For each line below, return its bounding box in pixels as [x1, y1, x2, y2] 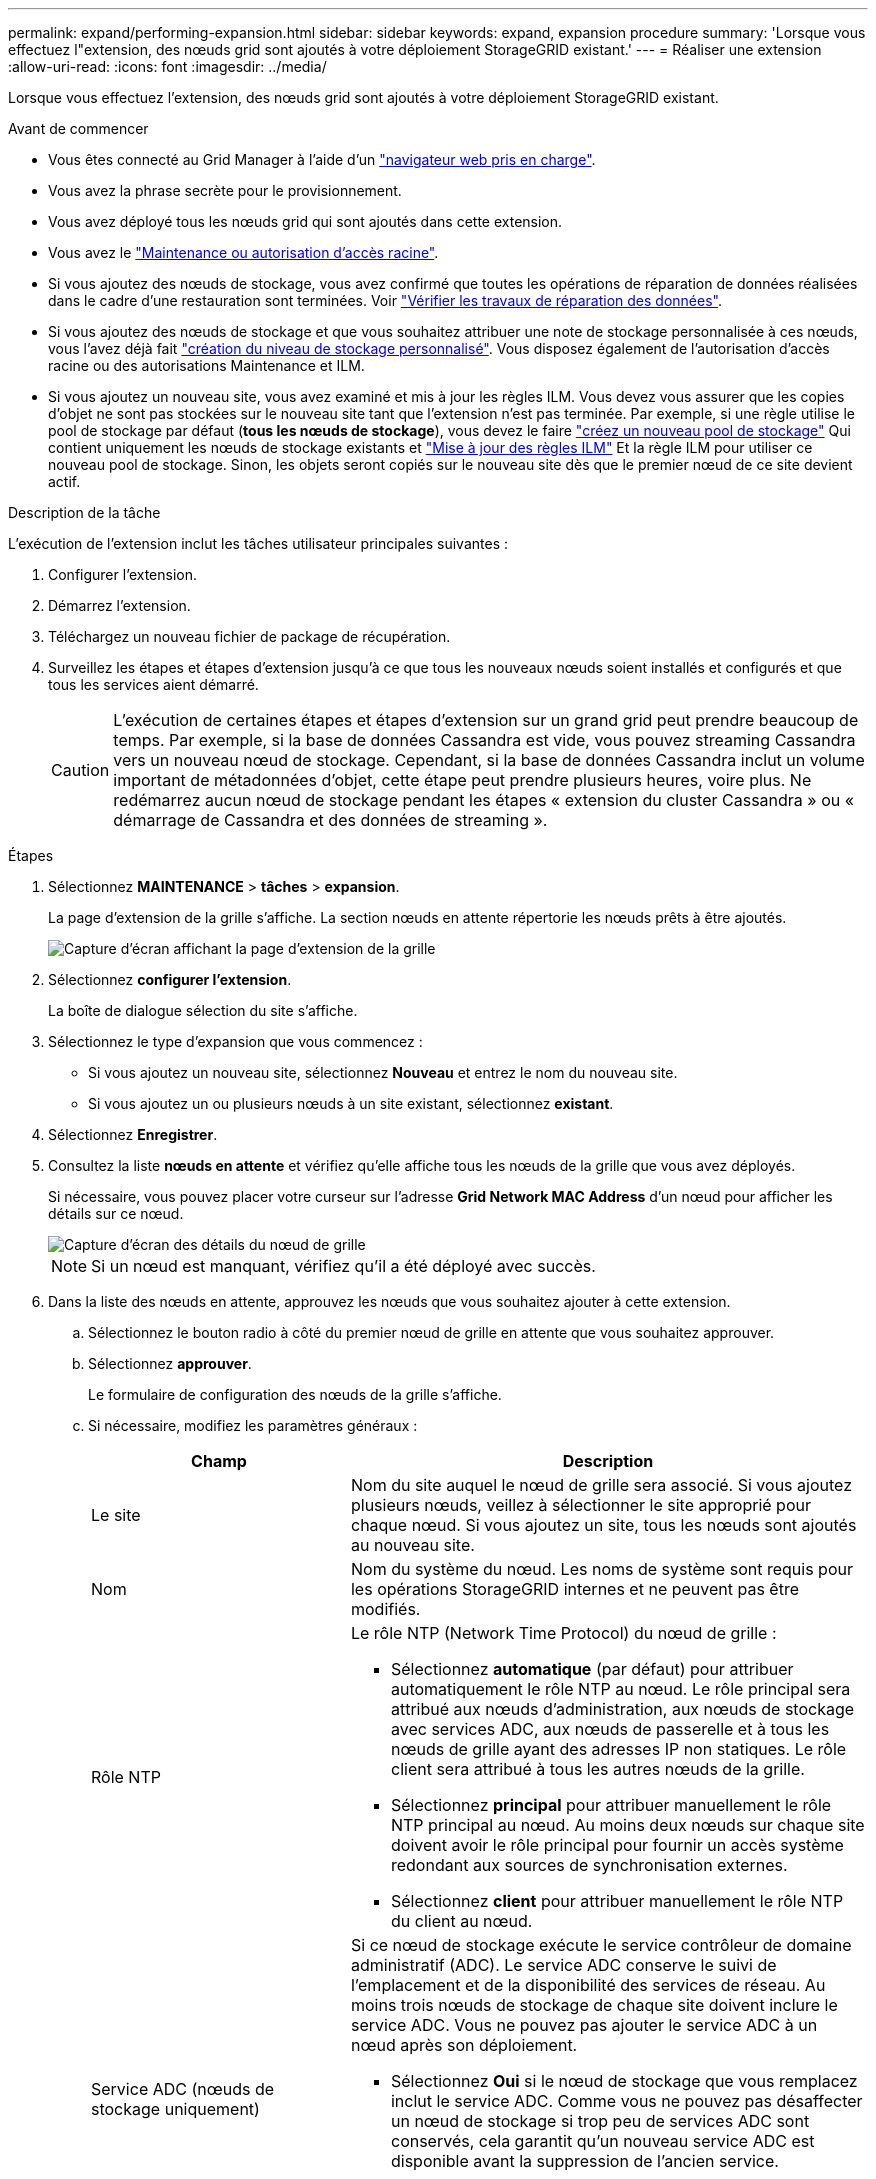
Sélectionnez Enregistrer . [48, 1126, 218, 1143]
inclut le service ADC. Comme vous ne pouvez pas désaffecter [390, 2091, 863, 2111]
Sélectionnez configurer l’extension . [48, 971, 292, 988]
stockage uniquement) [91, 2099, 260, 2119]
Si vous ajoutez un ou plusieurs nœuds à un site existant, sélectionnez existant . [88, 1095, 614, 1112]
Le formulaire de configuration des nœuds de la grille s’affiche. [88, 1386, 502, 1403]
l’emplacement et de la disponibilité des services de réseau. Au [350, 1975, 826, 1995]
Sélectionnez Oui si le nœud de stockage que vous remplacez [390, 2071, 858, 2091]
